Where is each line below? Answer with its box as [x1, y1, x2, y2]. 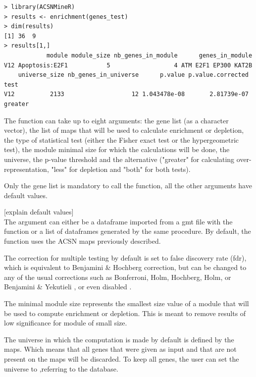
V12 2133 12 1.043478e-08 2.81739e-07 [4, 91, 249, 98]
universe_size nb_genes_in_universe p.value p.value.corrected [18, 71, 249, 79]
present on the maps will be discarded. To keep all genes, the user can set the [4, 354, 239, 364]
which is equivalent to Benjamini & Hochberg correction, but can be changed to [4, 262, 247, 272]
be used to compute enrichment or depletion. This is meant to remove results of [4, 308, 246, 318]
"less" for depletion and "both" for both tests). [51, 163, 191, 174]
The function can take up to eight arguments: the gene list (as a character [4, 115, 229, 125]
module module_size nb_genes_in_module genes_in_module [46, 52, 253, 59]
